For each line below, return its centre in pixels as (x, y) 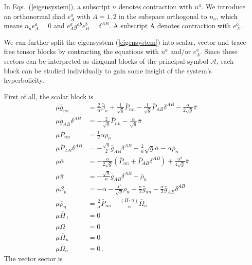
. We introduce (224, 6)
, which (227, 16)
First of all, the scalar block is (49, 96)
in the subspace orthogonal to (163, 16)
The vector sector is (33, 258)
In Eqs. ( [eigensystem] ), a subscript (57, 6)
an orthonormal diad (35, 16)
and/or (181, 51)
